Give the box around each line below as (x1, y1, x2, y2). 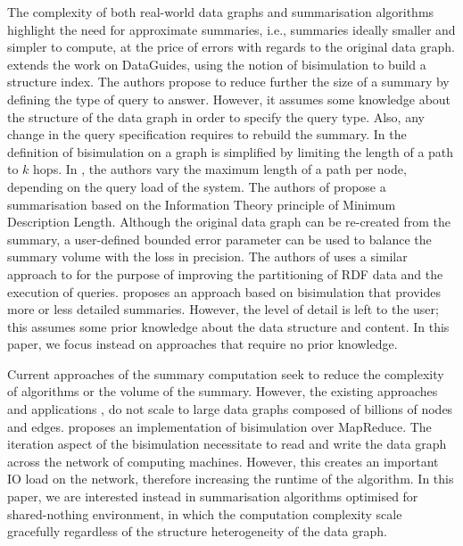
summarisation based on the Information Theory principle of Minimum (7, 194, 396, 213)
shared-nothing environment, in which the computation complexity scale (7, 504, 402, 523)
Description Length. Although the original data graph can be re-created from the (7, 212, 451, 231)
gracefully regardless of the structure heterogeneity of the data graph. (7, 522, 387, 541)
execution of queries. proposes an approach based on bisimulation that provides (7, 282, 441, 301)
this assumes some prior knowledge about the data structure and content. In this (7, 317, 450, 335)
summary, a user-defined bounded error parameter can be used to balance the (7, 229, 432, 248)
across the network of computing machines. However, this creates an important (7, 451, 439, 470)
